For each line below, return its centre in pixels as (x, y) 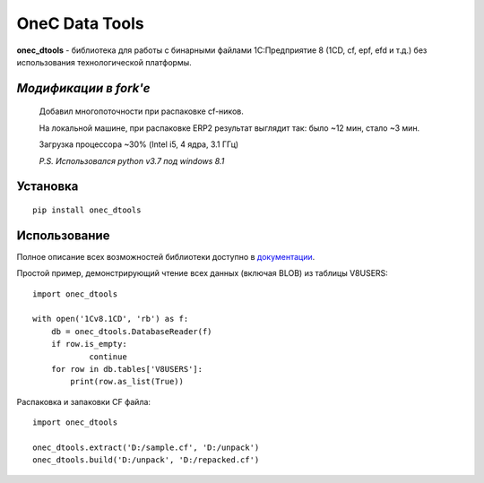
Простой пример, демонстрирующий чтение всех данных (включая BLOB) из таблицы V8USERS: (203, 273)
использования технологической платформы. (104, 62)
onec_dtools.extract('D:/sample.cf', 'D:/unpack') (146, 447)
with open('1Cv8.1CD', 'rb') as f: (111, 319)
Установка (48, 187)
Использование (63, 235)
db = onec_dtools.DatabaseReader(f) (131, 331)
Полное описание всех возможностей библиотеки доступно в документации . (166, 256)
